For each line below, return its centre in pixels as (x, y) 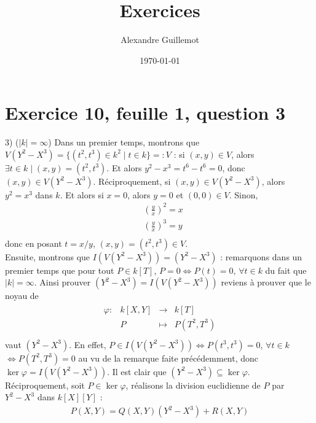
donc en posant (34, 243)
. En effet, (88, 344)
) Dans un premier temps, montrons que (124, 142)
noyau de (22, 296)
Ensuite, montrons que (48, 256)
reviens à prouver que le (266, 282)
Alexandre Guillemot (160, 40)
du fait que (286, 270)
